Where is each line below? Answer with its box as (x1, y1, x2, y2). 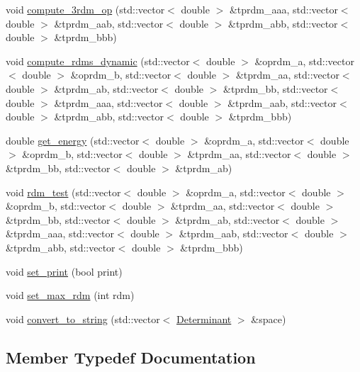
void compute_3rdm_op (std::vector (6, 2, 165, 16)
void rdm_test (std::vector (6, 184, 121, 199)
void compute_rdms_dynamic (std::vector (6, 53, 190, 68)
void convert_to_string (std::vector (6, 311, 160, 326)
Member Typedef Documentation (6, 346, 256, 368)
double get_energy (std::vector (6, 133, 140, 147)
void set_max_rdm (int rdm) (6, 288, 135, 303)
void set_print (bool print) (6, 264, 123, 278)
